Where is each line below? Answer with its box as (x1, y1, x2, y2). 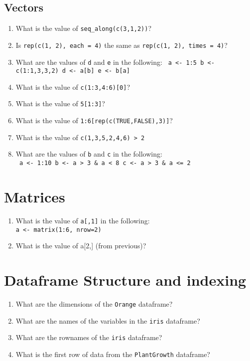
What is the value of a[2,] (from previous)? (15, 240, 146, 251)
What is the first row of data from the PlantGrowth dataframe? (15, 349, 210, 359)
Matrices (4, 186, 65, 206)
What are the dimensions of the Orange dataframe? (15, 298, 173, 309)
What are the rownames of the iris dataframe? (15, 332, 162, 343)
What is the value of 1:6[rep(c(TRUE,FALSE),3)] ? (15, 115, 173, 126)
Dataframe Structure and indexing (4, 269, 247, 290)
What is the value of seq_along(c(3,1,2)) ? (15, 23, 152, 33)
